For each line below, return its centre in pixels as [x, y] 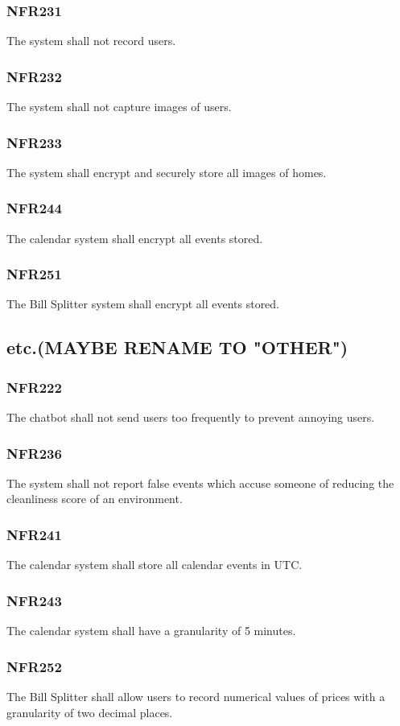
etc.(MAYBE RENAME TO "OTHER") [177, 347]
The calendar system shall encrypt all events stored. [135, 238]
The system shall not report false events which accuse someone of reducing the [200, 483]
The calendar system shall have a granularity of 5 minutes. [151, 631]
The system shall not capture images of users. [119, 107]
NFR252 [34, 666]
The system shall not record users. [91, 41]
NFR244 [34, 208]
